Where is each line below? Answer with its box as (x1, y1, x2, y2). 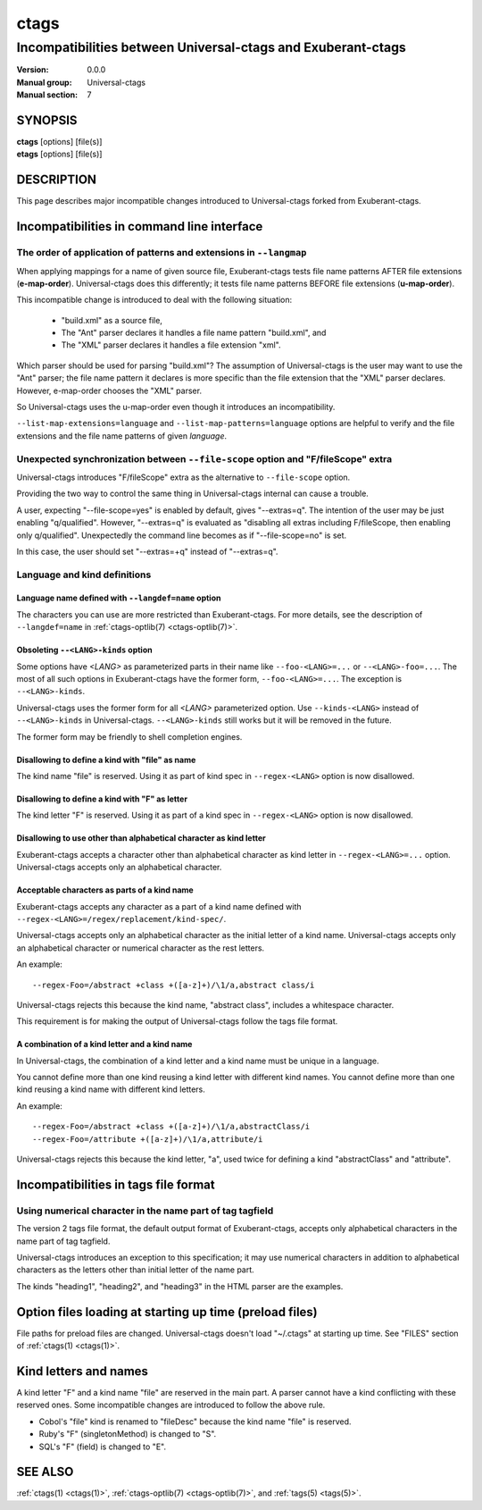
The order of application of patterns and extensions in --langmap (16, 247, 307, 259)
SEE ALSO (16, 1464, 74, 1480)
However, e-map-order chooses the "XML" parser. (16, 385, 203, 396)
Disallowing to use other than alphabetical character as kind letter (16, 833, 267, 843)
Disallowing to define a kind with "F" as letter (16, 793, 187, 804)
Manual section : (16, 89, 79, 100)
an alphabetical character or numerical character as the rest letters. (16, 943, 265, 953)
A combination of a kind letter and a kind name (16, 1039, 193, 1050)
